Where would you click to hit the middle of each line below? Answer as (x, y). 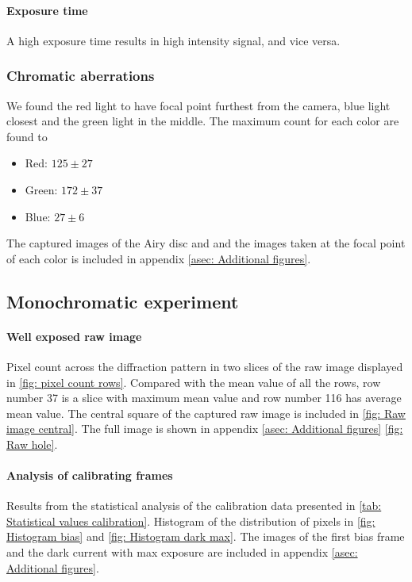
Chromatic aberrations (81, 76)
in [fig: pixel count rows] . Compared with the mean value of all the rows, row (194, 382)
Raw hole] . (32, 444)
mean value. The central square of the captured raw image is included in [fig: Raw (206, 413)
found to (27, 136)
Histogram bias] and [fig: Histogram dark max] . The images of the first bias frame (206, 536)
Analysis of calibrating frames (90, 475)
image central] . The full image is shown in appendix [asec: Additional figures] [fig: (205, 429)
